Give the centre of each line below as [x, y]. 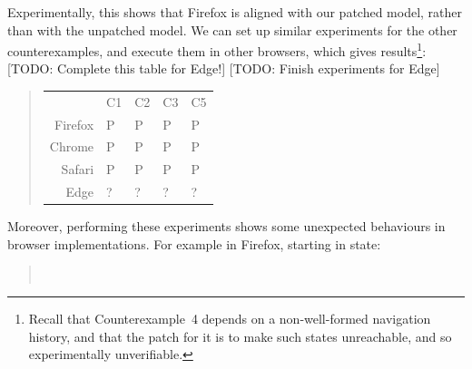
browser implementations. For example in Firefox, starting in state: [194, 243]
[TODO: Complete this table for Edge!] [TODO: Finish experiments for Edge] [224, 68]
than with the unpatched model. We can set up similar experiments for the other [232, 29]
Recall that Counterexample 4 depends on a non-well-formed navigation [230, 319]
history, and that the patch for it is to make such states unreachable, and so [240, 336]
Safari [78, 169]
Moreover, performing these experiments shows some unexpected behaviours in [226, 226]
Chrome [72, 146]
